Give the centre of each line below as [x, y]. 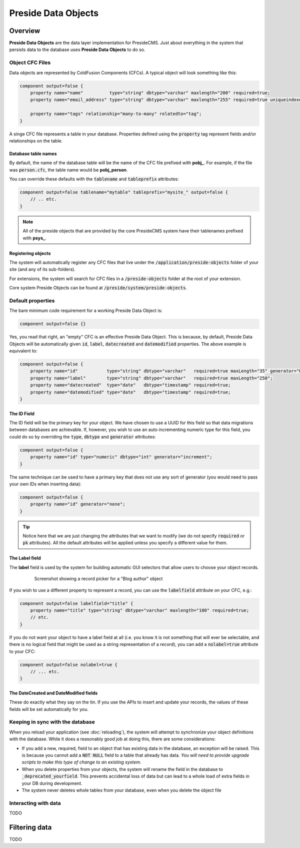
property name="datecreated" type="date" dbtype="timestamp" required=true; [130, 385]
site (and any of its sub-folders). [42, 269]
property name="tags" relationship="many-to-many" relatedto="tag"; [116, 114]
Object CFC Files [30, 62]
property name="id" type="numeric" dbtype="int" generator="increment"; [121, 457]
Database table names [33, 153]
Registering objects [30, 253]
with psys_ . [35, 238]
